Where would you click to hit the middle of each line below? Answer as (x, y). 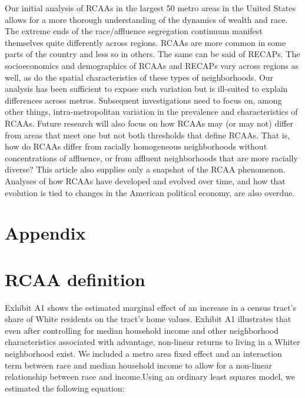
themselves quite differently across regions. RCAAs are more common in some (145, 42)
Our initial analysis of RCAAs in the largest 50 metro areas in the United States (150, 8)
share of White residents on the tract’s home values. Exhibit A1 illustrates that (148, 319)
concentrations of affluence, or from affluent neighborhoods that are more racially (151, 157)
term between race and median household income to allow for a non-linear (139, 365)
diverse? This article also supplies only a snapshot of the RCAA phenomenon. (145, 169)
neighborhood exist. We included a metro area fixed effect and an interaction (143, 353)
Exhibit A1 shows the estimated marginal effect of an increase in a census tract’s (151, 307)
